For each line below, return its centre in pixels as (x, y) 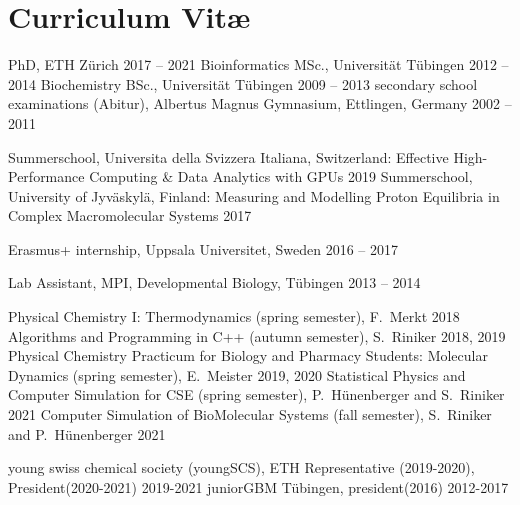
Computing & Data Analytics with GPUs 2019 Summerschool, (281, 176)
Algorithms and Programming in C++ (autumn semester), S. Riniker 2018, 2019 (257, 335)
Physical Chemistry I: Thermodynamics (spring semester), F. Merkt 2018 (234, 316)
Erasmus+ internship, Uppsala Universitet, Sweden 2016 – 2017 (203, 248)
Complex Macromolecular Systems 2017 (130, 215)
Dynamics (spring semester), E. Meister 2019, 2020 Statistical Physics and (237, 374)
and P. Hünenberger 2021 (87, 433)
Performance (46, 176)
